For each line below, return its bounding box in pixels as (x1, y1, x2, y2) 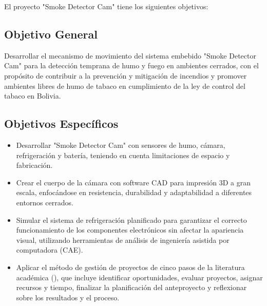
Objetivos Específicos (4, 116, 119, 131)
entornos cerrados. (16, 197, 73, 207)
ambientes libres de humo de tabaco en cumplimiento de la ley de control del (4, 80, 245, 91)
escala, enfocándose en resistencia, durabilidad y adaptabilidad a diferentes (16, 187, 252, 198)
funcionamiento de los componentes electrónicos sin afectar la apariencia (16, 224, 244, 235)
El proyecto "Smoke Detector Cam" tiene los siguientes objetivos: (4, 1, 208, 11)
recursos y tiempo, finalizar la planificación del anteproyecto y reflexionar (16, 282, 247, 293)
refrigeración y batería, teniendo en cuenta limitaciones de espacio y (16, 149, 230, 160)
